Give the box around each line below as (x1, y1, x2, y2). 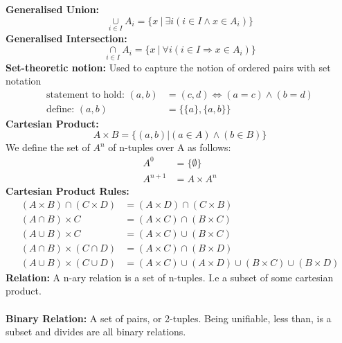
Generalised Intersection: (6, 30, 127, 45)
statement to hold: (46, 89, 125, 100)
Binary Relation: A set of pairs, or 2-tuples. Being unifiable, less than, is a (6, 310, 332, 325)
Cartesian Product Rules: (6, 184, 129, 198)
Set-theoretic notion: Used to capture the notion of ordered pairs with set (6, 60, 331, 74)
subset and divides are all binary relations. (6, 324, 186, 339)
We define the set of (6, 140, 90, 155)
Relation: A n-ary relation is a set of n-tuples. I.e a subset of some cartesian (6, 270, 334, 284)
